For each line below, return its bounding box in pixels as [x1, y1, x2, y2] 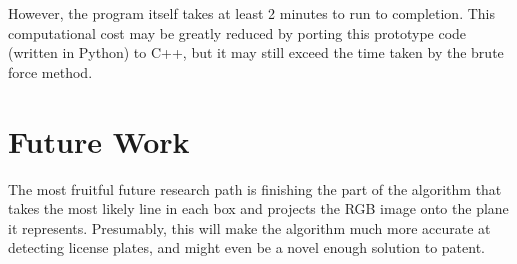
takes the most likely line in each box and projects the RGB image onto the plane [8, 198, 509, 219]
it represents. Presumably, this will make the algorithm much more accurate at [8, 217, 491, 238]
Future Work [8, 120, 190, 161]
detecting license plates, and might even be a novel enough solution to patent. [8, 237, 485, 258]
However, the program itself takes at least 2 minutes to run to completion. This [8, 3, 495, 23]
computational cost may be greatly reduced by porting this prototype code [8, 22, 467, 43]
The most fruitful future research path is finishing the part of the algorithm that [8, 178, 502, 199]
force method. [8, 61, 93, 82]
